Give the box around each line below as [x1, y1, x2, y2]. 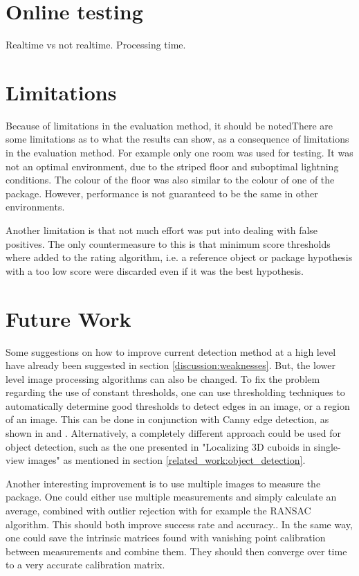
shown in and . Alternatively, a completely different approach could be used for [6, 426, 341, 440]
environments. [6, 199, 65, 214]
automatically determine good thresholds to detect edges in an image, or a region [6, 398, 350, 413]
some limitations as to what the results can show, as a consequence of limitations [6, 132, 349, 146]
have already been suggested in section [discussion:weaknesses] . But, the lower [6, 358, 335, 372]
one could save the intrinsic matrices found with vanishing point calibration [6, 530, 326, 545]
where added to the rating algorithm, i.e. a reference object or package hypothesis [6, 250, 353, 264]
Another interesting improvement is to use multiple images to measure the [6, 476, 321, 490]
